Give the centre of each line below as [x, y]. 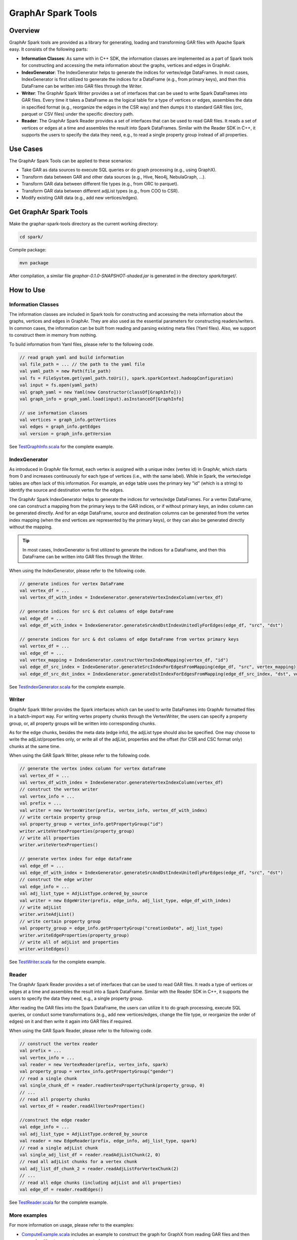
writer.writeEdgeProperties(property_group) [74, 935]
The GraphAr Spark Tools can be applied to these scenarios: [71, 161]
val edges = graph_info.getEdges [60, 427]
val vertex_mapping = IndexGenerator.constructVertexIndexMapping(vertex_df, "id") [124, 660]
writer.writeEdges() [44, 949]
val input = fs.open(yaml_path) [59, 385]
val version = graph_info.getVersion [65, 434]
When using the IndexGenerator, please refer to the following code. [78, 570]
